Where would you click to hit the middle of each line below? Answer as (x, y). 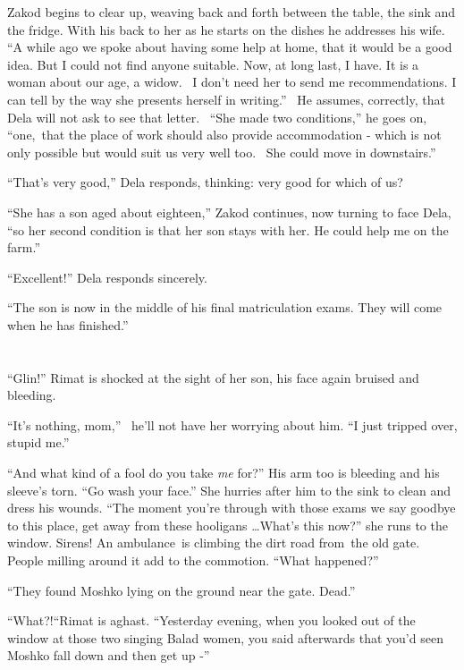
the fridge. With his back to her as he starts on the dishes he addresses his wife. (226, 29)
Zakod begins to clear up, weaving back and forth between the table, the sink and (232, 12)
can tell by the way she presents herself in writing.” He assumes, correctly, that (226, 99)
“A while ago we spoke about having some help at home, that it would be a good (230, 47)
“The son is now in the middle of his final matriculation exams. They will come (225, 307)
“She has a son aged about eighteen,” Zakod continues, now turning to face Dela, (229, 212)
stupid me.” (38, 442)
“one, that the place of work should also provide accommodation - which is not (224, 135)
